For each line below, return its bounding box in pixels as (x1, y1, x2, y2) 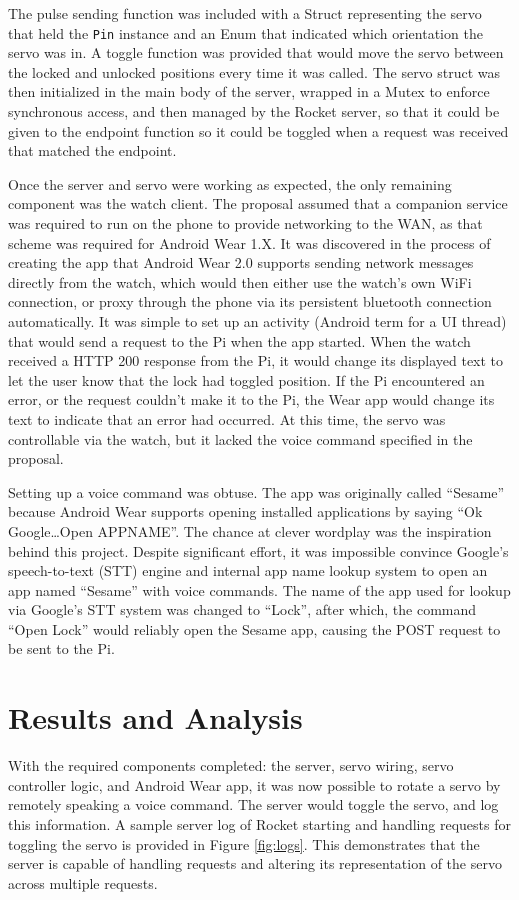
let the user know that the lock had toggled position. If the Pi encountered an (8, 369, 485, 390)
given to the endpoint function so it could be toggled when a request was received (8, 120, 509, 141)
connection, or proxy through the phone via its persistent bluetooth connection (8, 291, 492, 312)
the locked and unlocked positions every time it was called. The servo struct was (8, 61, 501, 82)
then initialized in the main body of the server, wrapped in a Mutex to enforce (8, 81, 490, 102)
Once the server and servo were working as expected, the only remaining (8, 173, 452, 194)
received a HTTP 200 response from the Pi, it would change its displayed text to (8, 350, 504, 371)
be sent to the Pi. (8, 638, 115, 659)
